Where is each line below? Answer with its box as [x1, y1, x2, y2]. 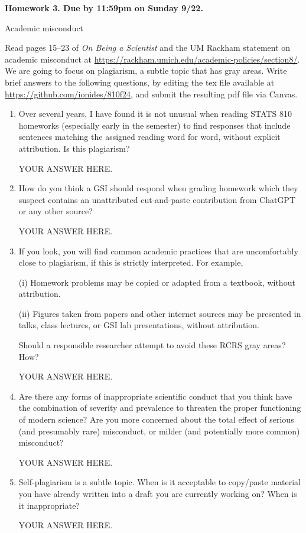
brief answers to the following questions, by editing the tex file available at [5, 76, 275, 88]
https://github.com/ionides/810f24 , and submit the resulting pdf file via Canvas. [5, 87, 298, 100]
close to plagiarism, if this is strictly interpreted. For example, [18, 256, 243, 269]
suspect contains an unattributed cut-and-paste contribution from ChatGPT [18, 193, 296, 205]
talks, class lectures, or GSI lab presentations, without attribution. [18, 319, 259, 331]
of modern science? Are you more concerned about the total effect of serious [18, 413, 294, 426]
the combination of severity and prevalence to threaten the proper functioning [18, 401, 301, 414]
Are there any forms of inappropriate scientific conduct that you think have [18, 390, 292, 402]
